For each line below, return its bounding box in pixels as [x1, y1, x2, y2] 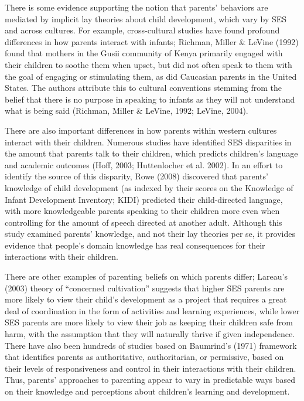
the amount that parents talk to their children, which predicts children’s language [5, 147, 298, 159]
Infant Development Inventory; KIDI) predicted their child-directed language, [5, 193, 283, 205]
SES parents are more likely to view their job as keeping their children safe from [5, 316, 293, 328]
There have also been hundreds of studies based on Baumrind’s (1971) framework [5, 339, 297, 351]
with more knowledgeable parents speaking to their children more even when [5, 205, 280, 217]
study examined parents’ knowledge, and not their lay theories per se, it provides [5, 227, 296, 240]
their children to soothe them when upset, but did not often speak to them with [5, 58, 292, 70]
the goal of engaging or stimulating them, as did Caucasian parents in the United [5, 70, 297, 82]
